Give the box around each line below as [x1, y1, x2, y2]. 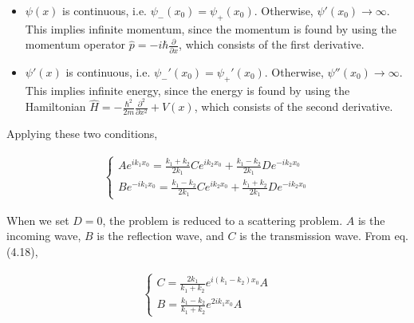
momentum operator [25, 36, 126, 53]
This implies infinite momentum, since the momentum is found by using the [25, 20, 396, 37]
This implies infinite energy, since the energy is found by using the [25, 81, 350, 98]
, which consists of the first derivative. [179, 36, 365, 53]
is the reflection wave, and [97, 227, 224, 244]
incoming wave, [6, 227, 81, 244]
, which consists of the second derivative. [194, 98, 393, 115]
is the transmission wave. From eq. [239, 227, 408, 244]
